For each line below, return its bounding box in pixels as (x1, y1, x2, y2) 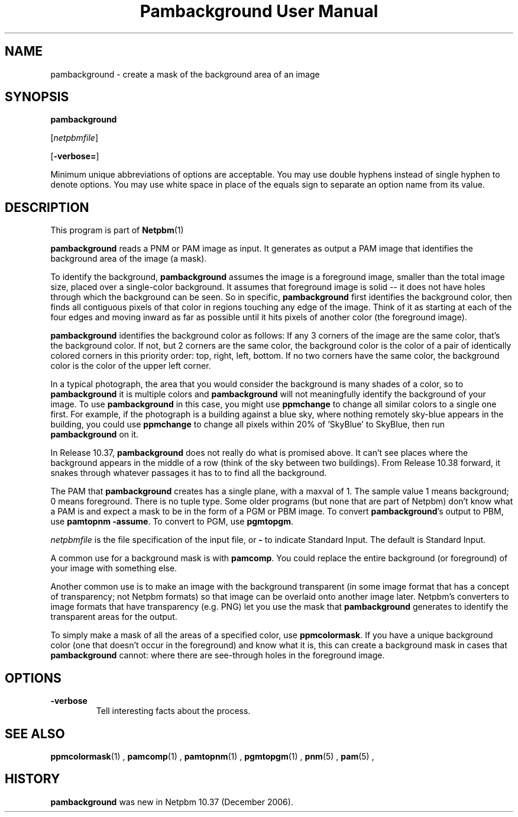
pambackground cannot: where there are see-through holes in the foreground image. (50, 650, 385, 661)
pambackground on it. (50, 429, 138, 440)
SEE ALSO (5, 726, 65, 741)
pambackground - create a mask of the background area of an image (50, 69, 320, 79)
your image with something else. (50, 563, 177, 574)
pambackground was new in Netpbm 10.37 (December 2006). (50, 796, 293, 807)
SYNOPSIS (5, 89, 69, 105)
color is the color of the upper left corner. (50, 361, 211, 371)
